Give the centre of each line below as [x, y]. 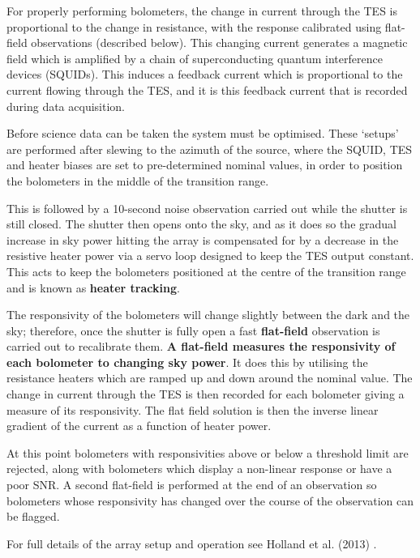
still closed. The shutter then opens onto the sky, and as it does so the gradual [201, 224]
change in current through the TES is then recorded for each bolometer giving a [206, 394]
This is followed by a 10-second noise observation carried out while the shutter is [207, 208]
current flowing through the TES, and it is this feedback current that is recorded [207, 89]
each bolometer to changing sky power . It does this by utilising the [187, 362]
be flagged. [33, 516]
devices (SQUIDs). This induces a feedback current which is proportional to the [205, 74]
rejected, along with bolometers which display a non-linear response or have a [199, 469]
